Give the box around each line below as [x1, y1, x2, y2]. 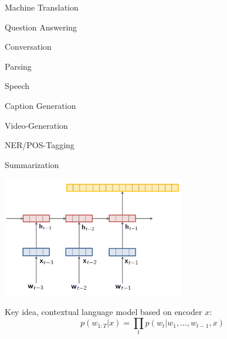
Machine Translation [5, 1, 79, 13]
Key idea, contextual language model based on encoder [5, 306, 202, 318]
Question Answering [5, 20, 77, 33]
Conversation [5, 40, 52, 53]
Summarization [5, 158, 59, 170]
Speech [5, 80, 29, 92]
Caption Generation [5, 99, 76, 111]
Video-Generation [5, 119, 68, 131]
